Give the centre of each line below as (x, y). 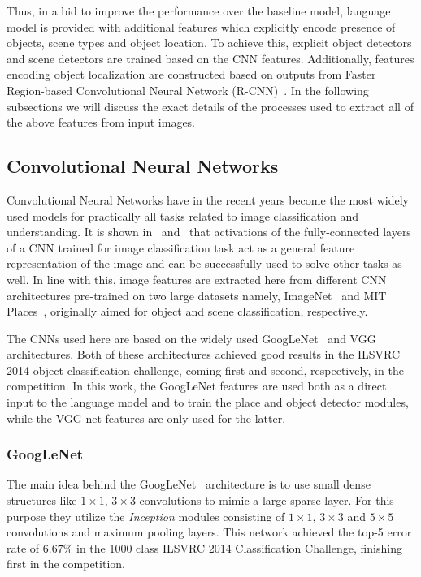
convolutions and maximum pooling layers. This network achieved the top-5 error (209, 532)
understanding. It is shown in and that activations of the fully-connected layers (209, 232)
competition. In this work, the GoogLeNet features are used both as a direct (197, 386)
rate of (23, 547)
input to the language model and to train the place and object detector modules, (208, 402)
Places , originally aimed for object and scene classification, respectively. (187, 311)
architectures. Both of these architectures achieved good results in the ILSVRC (204, 354)
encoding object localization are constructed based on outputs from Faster (191, 74)
